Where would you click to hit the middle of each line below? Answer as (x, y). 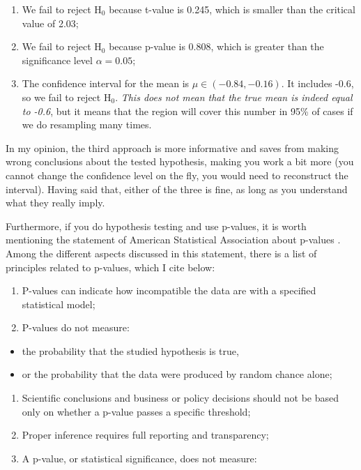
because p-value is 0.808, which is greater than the (216, 46)
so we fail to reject (61, 97)
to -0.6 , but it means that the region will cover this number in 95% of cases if (187, 111)
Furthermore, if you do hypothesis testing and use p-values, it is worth (156, 226)
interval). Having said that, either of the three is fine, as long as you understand (177, 189)
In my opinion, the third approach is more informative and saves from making (172, 147)
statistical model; (59, 304)
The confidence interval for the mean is (106, 83)
